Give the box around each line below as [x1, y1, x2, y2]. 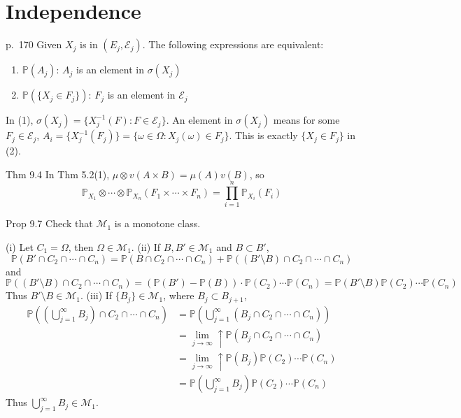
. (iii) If [80, 288, 113, 303]
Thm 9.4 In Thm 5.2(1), [6, 166, 110, 181]
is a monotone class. [114, 216, 201, 231]
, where [163, 288, 194, 303]
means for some [273, 113, 340, 127]
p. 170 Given [6, 37, 62, 52]
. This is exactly [229, 128, 298, 143]
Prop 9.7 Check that [6, 216, 93, 231]
